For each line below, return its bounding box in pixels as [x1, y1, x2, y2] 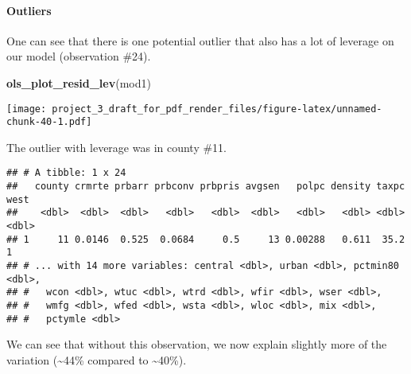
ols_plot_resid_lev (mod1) [6, 74, 151, 91]
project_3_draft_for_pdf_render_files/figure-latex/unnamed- [52, 103, 382, 115]
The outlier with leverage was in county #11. [6, 138, 227, 155]
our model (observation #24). [6, 48, 151, 64]
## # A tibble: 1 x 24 [6, 167, 126, 179]
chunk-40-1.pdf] [6, 116, 92, 128]
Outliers [6, 2, 52, 18]
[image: [6, 103, 47, 115]
